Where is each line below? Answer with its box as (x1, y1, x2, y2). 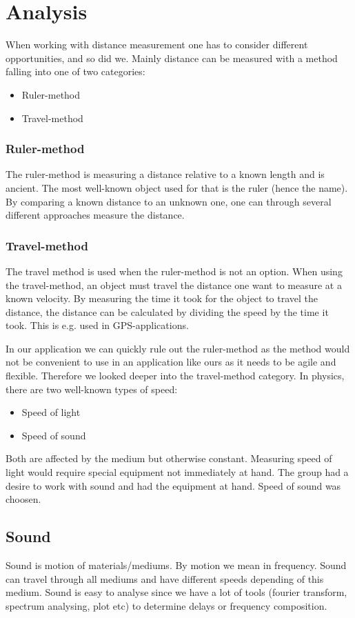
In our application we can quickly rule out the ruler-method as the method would (6, 341, 350, 355)
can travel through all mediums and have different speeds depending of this (6, 571, 324, 586)
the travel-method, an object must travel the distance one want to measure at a (6, 277, 342, 292)
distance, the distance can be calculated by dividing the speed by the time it (6, 304, 329, 319)
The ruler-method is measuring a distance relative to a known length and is (6, 167, 325, 181)
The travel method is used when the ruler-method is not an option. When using (6, 263, 343, 278)
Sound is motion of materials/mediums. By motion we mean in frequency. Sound (6, 558, 347, 572)
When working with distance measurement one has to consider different (6, 37, 308, 52)
